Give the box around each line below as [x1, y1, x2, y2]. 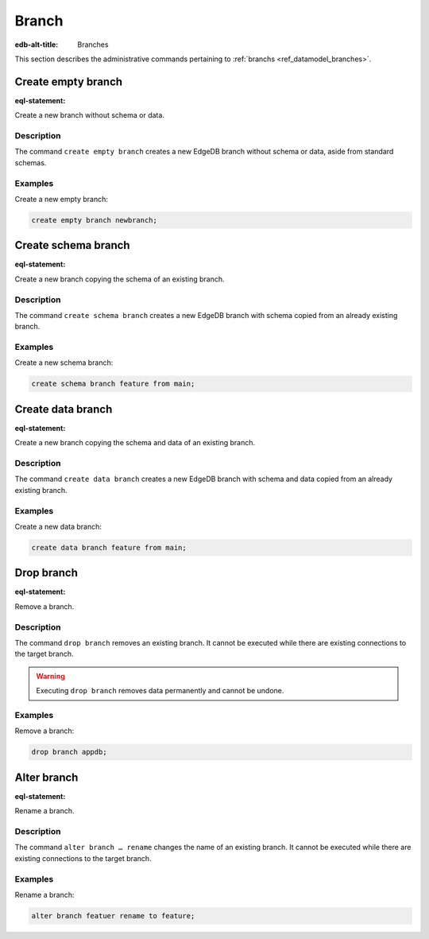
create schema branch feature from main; [31, 379, 195, 389]
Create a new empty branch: [14, 194, 109, 204]
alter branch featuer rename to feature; [31, 911, 195, 920]
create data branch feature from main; [31, 543, 187, 552]
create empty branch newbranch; [31, 215, 158, 224]
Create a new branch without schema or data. [14, 111, 164, 120]
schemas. [14, 157, 47, 167]
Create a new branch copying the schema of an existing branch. [14, 274, 226, 284]
